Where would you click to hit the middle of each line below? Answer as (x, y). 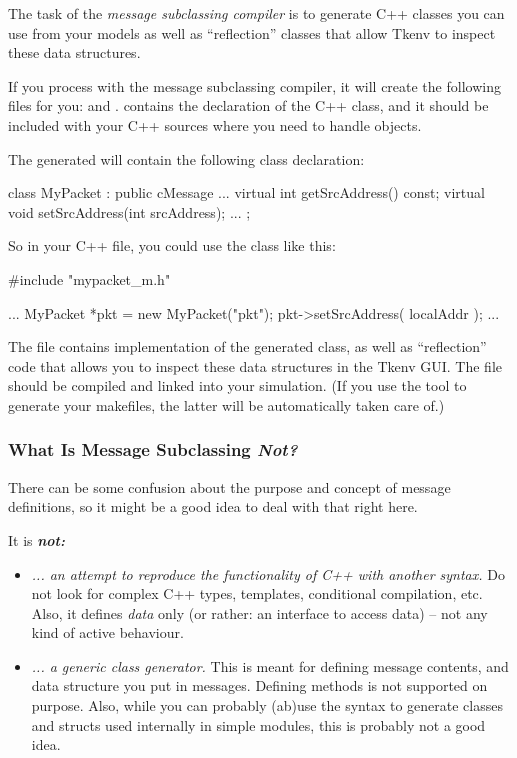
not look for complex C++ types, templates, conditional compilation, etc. (257, 593)
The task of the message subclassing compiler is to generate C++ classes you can (256, 13)
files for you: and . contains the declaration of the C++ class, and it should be (248, 105)
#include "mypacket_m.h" (89, 278)
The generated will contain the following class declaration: (186, 158)
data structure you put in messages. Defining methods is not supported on (259, 685)
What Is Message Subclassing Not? (153, 449)
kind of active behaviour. (107, 632)
